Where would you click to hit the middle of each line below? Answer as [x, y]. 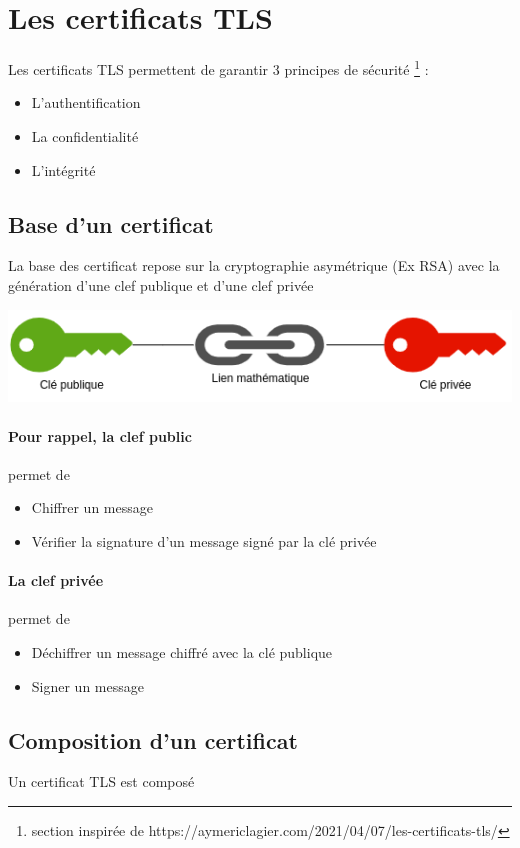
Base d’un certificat [111, 223]
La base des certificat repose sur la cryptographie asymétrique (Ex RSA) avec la [254, 265]
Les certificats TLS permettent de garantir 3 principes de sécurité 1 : [218, 67]
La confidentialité [85, 135]
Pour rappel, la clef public [100, 435]
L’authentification [86, 102]
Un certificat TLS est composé [101, 781]
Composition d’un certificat [153, 739]
